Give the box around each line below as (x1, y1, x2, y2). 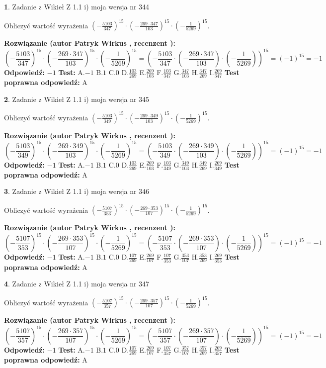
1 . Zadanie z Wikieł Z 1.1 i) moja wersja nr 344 (4, 1, 150, 11)
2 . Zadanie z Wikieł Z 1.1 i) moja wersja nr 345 (4, 93, 150, 104)
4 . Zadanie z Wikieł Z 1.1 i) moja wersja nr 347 (4, 278, 150, 289)
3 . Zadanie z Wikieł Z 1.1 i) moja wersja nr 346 (4, 186, 150, 196)
